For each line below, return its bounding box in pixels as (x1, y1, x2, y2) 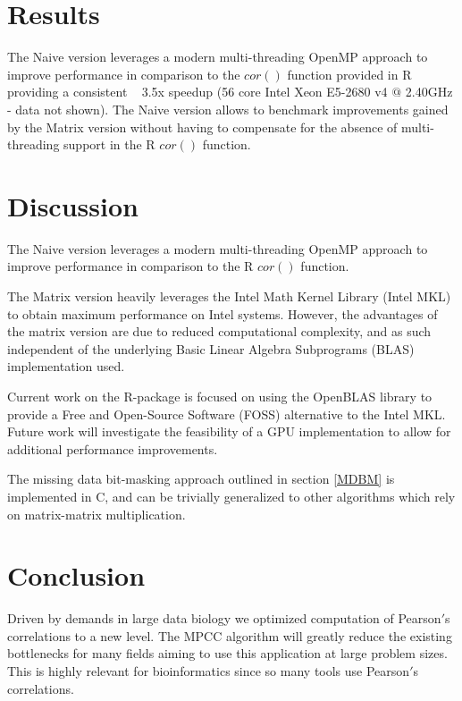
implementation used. (7, 357, 125, 376)
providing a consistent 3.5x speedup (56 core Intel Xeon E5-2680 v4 (7, 82, 388, 101)
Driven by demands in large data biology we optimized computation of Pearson (7, 609, 441, 628)
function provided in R (287, 64, 412, 83)
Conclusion (7, 557, 146, 594)
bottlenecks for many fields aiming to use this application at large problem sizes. (7, 644, 448, 663)
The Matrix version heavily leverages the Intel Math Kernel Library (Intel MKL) (7, 287, 451, 305)
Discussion (7, 187, 139, 224)
